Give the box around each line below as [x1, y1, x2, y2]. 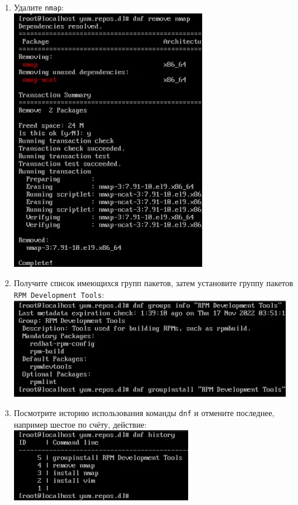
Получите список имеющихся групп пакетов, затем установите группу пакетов [13, 277, 293, 289]
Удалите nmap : [13, 1, 64, 13]
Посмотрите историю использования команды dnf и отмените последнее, [13, 407, 275, 419]
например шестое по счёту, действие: [13, 418, 147, 430]
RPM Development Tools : [13, 288, 105, 300]
